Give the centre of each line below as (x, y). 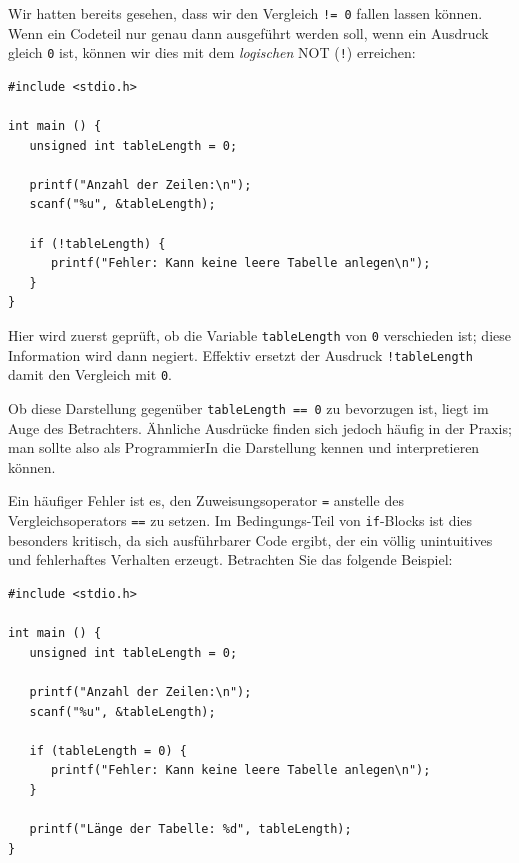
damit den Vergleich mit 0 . (90, 374)
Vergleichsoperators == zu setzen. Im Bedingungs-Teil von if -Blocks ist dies (240, 520)
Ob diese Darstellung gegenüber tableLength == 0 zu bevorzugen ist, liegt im (248, 408)
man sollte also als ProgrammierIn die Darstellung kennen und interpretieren (244, 447)
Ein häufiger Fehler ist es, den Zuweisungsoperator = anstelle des (206, 500)
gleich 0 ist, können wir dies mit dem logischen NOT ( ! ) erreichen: (212, 52)
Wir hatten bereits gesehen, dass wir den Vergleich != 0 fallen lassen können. (245, 13)
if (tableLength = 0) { (108, 750)
